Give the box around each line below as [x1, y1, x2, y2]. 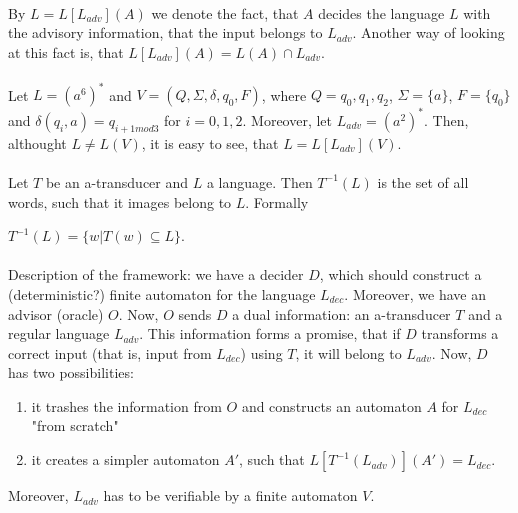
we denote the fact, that [151, 2, 299, 23]
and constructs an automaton [241, 395, 422, 416]
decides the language [318, 2, 445, 23]
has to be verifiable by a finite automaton [103, 485, 358, 506]
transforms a [421, 323, 499, 344]
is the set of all [377, 171, 469, 192]
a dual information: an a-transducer [232, 303, 451, 324]
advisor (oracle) [8, 303, 104, 324]
